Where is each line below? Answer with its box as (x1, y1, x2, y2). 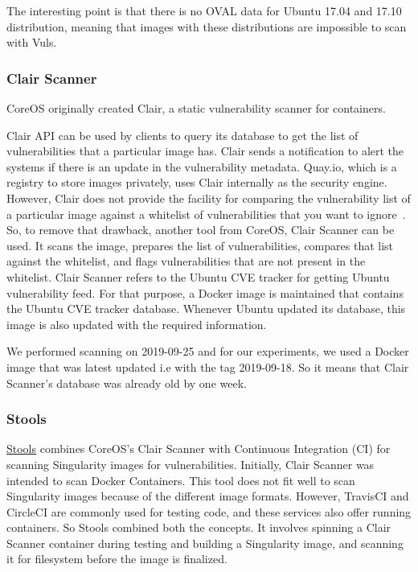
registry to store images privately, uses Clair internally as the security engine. (6, 174, 387, 191)
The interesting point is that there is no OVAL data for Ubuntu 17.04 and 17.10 (6, 2, 402, 19)
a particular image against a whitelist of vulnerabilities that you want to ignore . (6, 205, 406, 222)
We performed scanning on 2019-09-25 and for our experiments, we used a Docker (6, 343, 409, 360)
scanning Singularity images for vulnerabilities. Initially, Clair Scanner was (6, 455, 375, 472)
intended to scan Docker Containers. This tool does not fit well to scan (6, 471, 355, 488)
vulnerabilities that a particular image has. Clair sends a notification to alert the (6, 142, 404, 159)
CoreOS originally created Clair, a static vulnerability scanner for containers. (6, 100, 386, 116)
